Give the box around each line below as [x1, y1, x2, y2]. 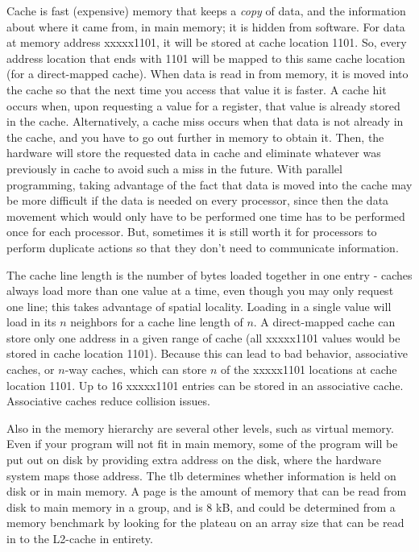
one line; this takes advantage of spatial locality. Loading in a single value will [6, 297, 392, 314]
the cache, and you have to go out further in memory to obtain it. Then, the [6, 128, 384, 145]
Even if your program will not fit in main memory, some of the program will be [6, 435, 398, 452]
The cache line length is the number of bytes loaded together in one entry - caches [6, 266, 413, 283]
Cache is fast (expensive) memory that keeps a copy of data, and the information [6, 2, 406, 19]
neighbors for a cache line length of [70, 313, 243, 330]
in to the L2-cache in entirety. [6, 530, 153, 546]
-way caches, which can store [64, 361, 207, 378]
